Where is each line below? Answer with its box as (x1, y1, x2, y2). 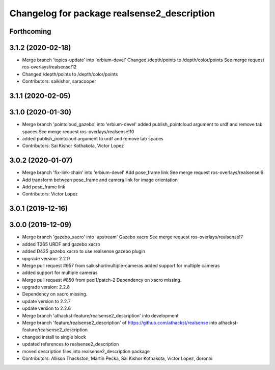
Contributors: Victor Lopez (22, 191, 78, 197)
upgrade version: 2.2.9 (22, 255, 70, 261)
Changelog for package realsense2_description (9, 8, 215, 19)
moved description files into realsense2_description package (22, 348, 150, 354)
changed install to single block (22, 334, 86, 340)
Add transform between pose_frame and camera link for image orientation (22, 177, 178, 183)
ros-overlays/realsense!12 (22, 64, 77, 70)
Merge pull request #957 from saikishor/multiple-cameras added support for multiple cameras (22, 262, 220, 268)
